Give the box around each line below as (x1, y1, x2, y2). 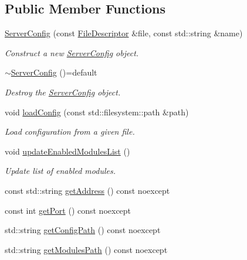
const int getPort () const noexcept (5, 204, 131, 216)
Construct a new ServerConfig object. (5, 46, 139, 59)
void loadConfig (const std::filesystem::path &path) (5, 105, 189, 118)
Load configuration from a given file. (5, 125, 135, 138)
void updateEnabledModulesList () (5, 145, 130, 157)
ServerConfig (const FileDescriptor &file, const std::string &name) (5, 27, 243, 39)
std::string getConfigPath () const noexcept (5, 224, 161, 236)
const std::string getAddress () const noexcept (5, 184, 170, 196)
